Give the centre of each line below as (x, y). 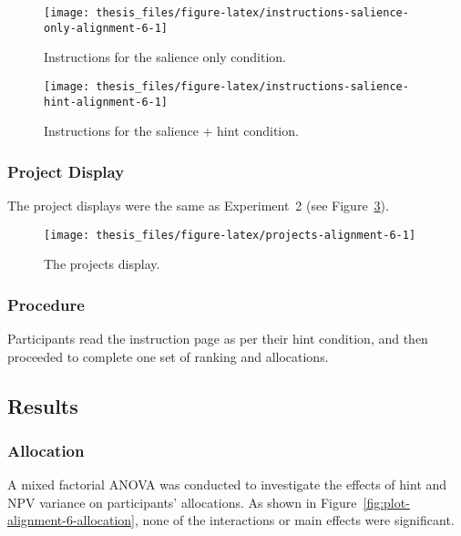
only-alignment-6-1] (106, 28)
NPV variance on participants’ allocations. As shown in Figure (182, 502)
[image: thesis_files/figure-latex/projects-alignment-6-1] (230, 235)
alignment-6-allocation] (72, 520)
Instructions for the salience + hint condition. (171, 131)
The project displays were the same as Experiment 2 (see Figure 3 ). (198, 206)
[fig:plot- (386, 502)
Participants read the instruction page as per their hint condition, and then (218, 339)
